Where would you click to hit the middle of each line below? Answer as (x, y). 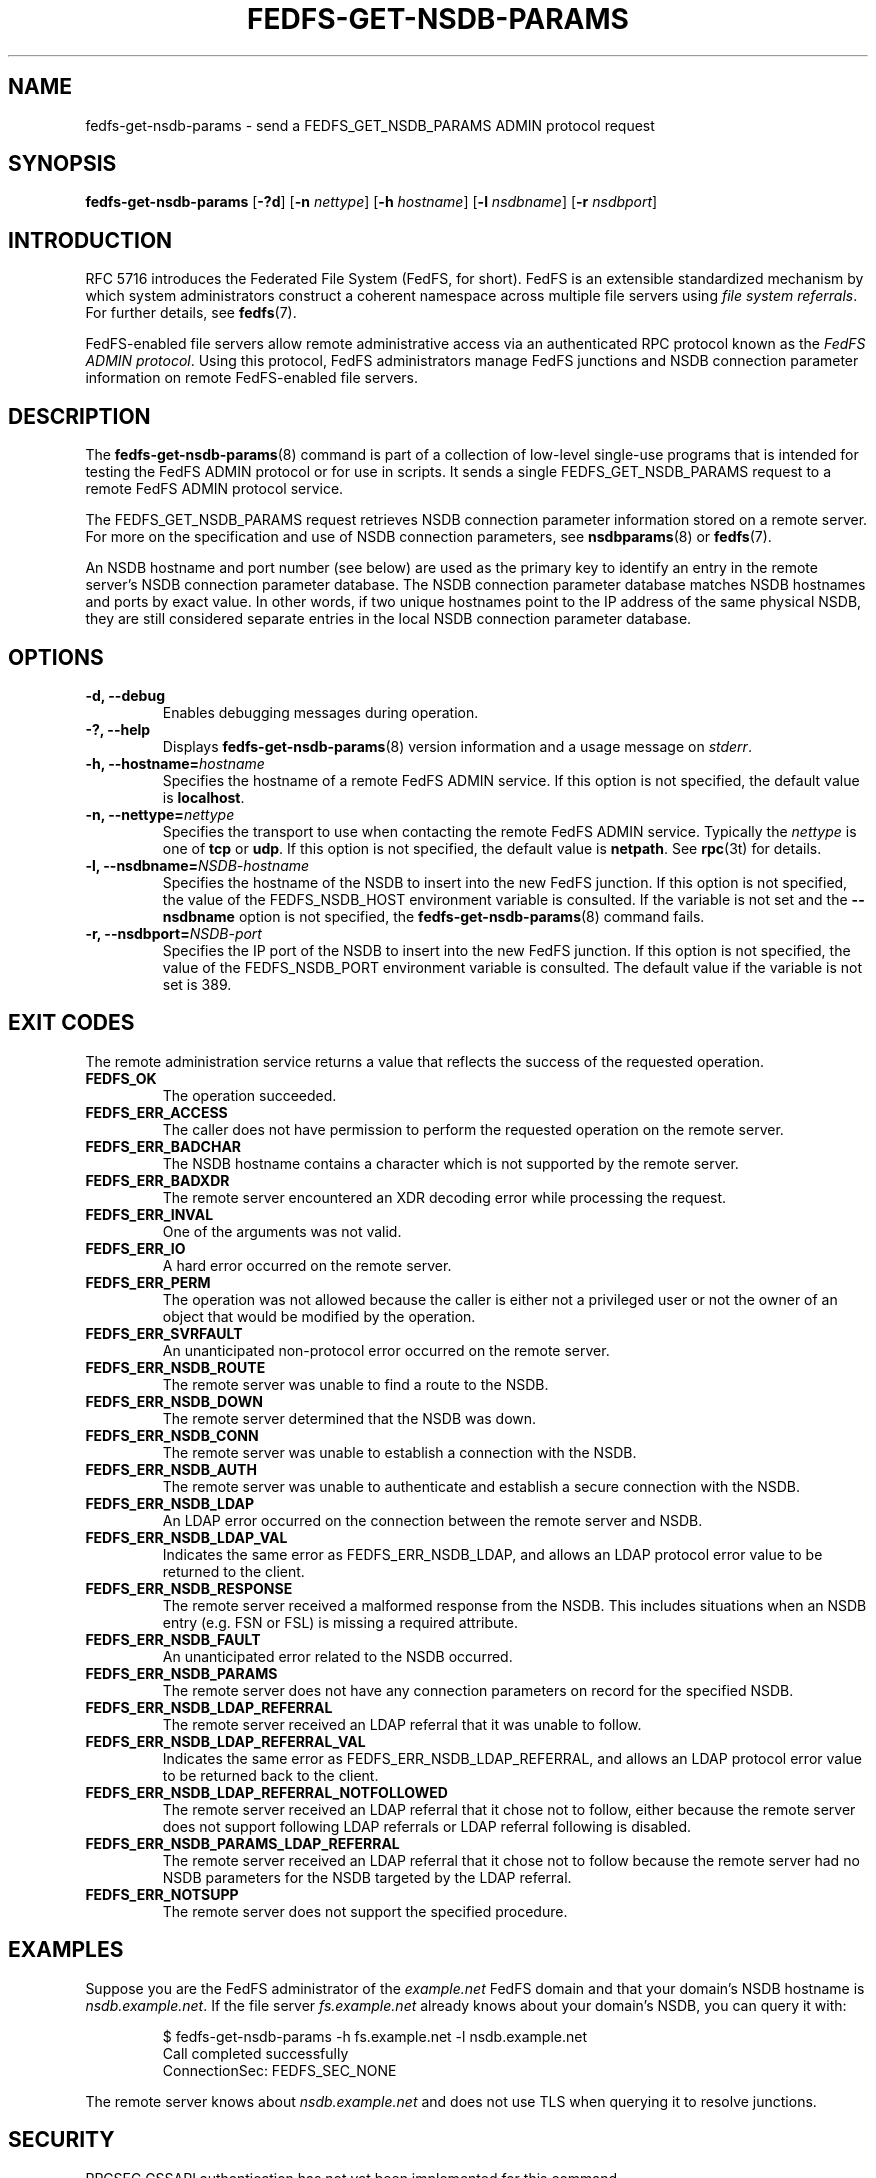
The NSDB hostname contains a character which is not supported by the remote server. (450, 1163)
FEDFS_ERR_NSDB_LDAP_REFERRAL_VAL (225, 1741)
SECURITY (61, 2140)
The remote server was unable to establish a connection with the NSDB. (399, 1452)
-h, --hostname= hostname (175, 763)
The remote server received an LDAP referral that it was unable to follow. (402, 1724)
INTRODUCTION (90, 240)
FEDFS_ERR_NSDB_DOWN (174, 1401)
